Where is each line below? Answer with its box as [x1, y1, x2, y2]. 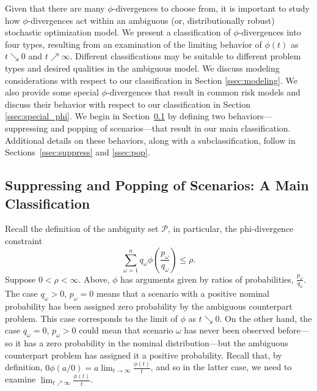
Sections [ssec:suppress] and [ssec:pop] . [5, 146, 150, 158]
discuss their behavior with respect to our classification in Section [5, 97, 250, 110]
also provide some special [5, 86, 99, 99]
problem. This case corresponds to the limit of [5, 311, 178, 324]
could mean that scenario [79, 324, 173, 337]
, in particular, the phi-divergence [167, 222, 294, 235]
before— [277, 324, 309, 337]
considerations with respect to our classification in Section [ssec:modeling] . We [5, 73, 297, 86]
